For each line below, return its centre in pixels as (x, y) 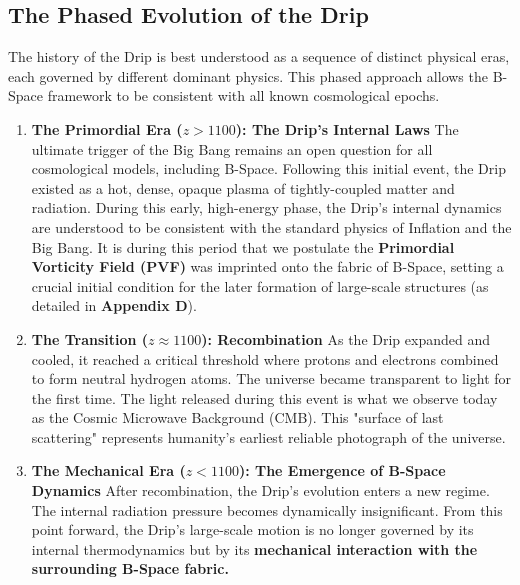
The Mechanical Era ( (108, 470)
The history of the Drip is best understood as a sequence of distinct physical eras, (259, 56)
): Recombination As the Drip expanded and (345, 338)
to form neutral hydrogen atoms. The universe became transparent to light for (271, 378)
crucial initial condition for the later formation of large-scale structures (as (260, 285)
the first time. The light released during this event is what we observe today (264, 397)
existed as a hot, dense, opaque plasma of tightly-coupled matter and (243, 187)
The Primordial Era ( (107, 128)
